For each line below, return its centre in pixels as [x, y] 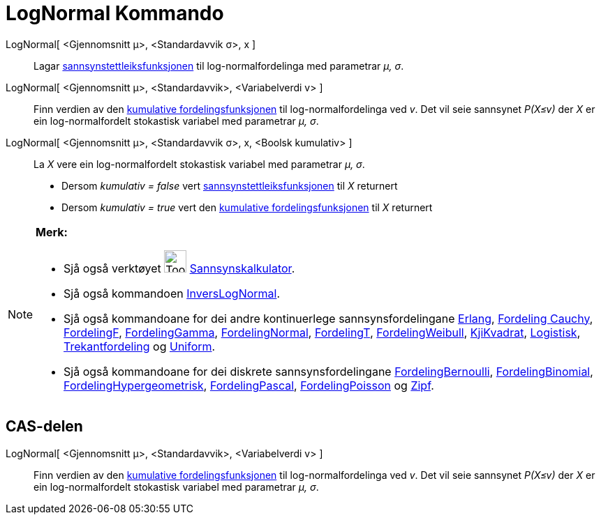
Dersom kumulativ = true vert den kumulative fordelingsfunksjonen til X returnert [247, 207]
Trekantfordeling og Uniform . [140, 346]
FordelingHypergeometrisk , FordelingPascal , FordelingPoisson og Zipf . [249, 385]
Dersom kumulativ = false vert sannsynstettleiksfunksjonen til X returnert [230, 185]
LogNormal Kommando [115, 13]
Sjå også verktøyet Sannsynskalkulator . [179, 268]
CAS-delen [44, 427]
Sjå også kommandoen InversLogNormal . [172, 293]
